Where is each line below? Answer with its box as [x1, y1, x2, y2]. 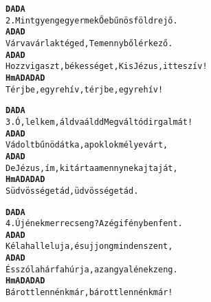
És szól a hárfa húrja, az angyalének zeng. [5, 264, 178, 274]
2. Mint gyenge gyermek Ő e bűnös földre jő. [5, 15, 178, 26]
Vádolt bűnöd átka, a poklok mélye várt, [5, 140, 168, 150]
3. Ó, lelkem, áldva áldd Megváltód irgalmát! [5, 117, 193, 127]
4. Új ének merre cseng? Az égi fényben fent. [5, 219, 183, 229]
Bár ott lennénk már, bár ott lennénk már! [5, 288, 173, 298]
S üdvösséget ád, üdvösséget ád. [5, 185, 139, 196]
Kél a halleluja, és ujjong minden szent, [5, 241, 173, 252]
